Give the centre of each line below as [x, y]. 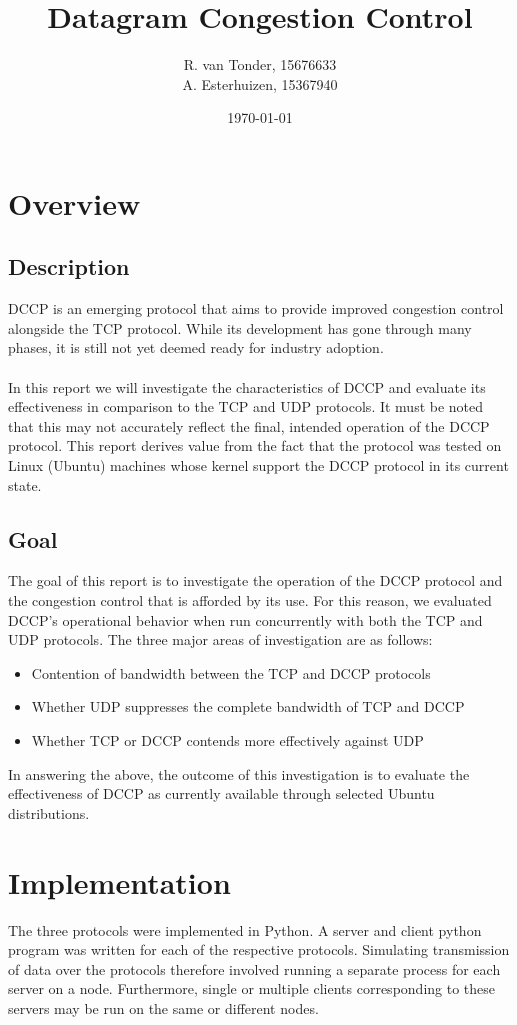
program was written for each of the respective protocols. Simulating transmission [259, 949]
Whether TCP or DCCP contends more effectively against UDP [227, 740]
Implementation [119, 881]
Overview [74, 202]
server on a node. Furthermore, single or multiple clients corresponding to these [252, 988]
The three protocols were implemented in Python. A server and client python [245, 929]
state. [25, 484]
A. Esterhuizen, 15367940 [260, 83]
